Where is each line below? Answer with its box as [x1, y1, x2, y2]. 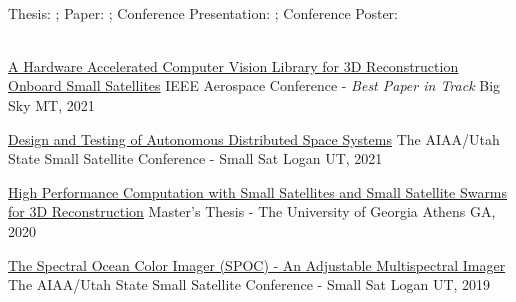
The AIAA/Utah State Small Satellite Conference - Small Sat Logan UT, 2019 [8, 274, 491, 295]
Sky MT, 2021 [8, 94, 95, 115]
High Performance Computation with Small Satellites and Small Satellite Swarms [8, 181, 508, 202]
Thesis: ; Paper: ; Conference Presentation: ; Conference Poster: [8, 2, 398, 23]
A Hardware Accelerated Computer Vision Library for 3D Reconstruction [8, 55, 459, 76]
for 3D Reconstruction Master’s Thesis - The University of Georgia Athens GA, [8, 201, 496, 222]
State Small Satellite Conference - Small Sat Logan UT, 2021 [8, 148, 383, 169]
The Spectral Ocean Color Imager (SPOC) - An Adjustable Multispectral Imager [8, 254, 506, 275]
